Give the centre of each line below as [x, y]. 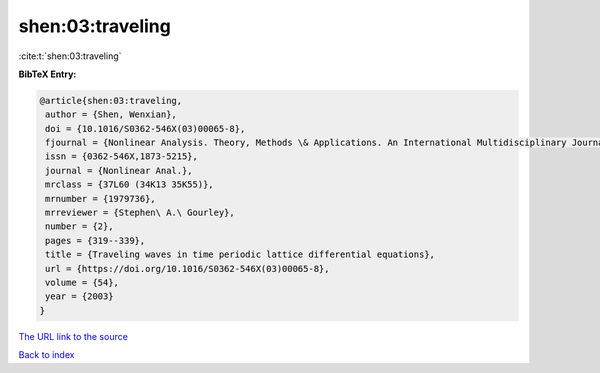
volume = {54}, [82, 282]
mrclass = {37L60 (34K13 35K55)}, [129, 184]
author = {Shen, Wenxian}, [111, 114]
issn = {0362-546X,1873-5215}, [122, 156]
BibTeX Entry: [47, 74]
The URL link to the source [73, 336]
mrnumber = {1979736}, [101, 198]
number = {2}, [79, 226]
